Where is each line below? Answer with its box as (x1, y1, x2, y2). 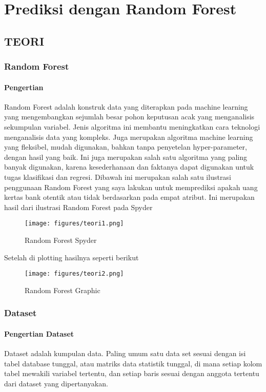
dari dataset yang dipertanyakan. (4, 378, 108, 388)
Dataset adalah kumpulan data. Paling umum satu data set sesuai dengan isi (4, 348, 246, 359)
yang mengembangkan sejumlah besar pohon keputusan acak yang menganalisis (4, 111, 255, 122)
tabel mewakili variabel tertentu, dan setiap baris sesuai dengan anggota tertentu (4, 368, 259, 379)
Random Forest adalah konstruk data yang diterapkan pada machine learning (4, 101, 248, 112)
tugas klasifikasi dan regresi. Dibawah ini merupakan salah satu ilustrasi (4, 171, 231, 182)
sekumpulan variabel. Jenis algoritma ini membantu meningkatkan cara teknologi (4, 121, 260, 132)
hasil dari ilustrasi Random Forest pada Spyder (4, 201, 153, 212)
